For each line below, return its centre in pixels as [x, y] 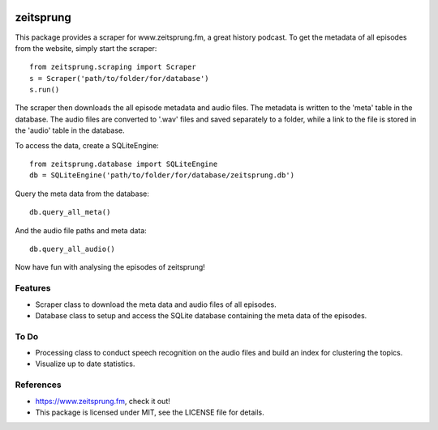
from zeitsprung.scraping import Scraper [113, 67]
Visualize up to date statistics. [85, 364]
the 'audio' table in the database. [70, 130]
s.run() [45, 90]
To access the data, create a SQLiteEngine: [87, 145]
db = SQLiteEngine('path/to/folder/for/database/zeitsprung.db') [162, 175]
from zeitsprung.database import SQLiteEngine [124, 164]
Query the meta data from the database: [82, 194]
